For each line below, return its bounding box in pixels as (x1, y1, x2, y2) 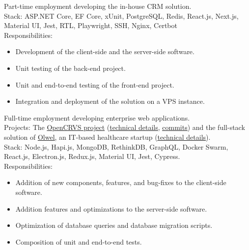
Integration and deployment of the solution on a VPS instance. (15, 96, 205, 106)
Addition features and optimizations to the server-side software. (15, 203, 207, 214)
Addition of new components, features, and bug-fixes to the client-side (15, 177, 226, 187)
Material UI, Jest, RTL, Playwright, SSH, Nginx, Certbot (4, 20, 177, 31)
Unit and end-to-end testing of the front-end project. (15, 79, 174, 90)
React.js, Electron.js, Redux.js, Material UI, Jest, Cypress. (4, 151, 180, 161)
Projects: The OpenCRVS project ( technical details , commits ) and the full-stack (4, 122, 245, 132)
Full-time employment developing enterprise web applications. (4, 112, 190, 123)
